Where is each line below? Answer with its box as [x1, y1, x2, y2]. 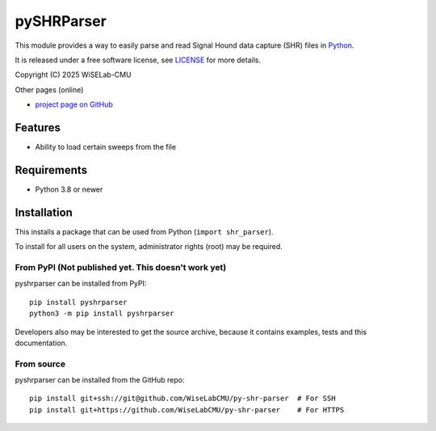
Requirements [15, 163, 88, 177]
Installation [15, 205, 73, 219]
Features [15, 120, 61, 134]
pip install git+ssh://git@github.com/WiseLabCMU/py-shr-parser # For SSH [29, 394, 336, 404]
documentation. [15, 338, 68, 348]
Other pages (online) [15, 85, 84, 95]
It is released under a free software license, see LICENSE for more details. [15, 55, 262, 65]
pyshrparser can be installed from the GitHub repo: [15, 375, 185, 385]
